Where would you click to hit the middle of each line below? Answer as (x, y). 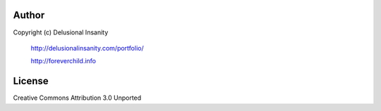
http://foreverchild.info (64, 61)
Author (29, 15)
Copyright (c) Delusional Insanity (61, 32)
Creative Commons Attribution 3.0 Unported (77, 98)
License (31, 81)
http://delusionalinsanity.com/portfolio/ (87, 48)
